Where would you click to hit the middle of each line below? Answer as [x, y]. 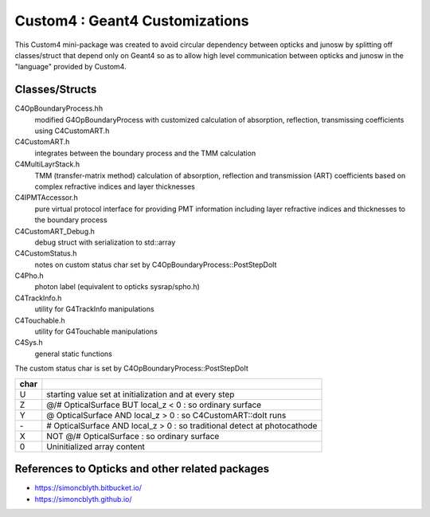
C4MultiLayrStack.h [47, 164]
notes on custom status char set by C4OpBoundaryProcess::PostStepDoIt [156, 264]
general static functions [74, 354]
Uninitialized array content [96, 446]
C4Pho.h [29, 276]
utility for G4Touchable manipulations [96, 331]
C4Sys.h [29, 343]
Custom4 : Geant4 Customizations [132, 21]
